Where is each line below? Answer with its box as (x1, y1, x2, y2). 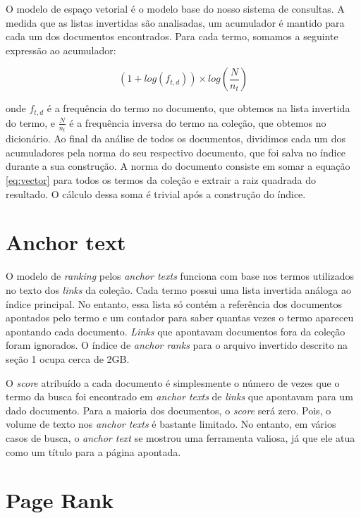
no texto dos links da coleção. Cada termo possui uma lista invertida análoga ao (6, 282, 351, 297)
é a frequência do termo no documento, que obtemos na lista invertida (47, 101, 350, 116)
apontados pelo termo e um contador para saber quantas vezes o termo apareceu (6, 310, 354, 325)
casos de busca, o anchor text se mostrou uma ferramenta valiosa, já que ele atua (6, 430, 355, 445)
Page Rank (6, 486, 114, 514)
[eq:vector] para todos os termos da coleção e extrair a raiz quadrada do (6, 173, 316, 187)
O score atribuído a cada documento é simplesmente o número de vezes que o (6, 375, 340, 390)
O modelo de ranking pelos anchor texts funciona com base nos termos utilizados (6, 269, 355, 283)
